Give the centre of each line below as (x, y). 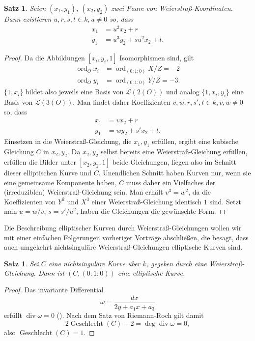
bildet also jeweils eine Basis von (75, 92)
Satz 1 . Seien (25, 8)
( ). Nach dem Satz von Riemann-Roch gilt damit (130, 315)
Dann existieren (28, 19)
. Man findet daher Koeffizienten (122, 101)
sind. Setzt (226, 201)
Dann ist (51, 273)
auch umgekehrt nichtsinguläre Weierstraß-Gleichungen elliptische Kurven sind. (123, 247)
